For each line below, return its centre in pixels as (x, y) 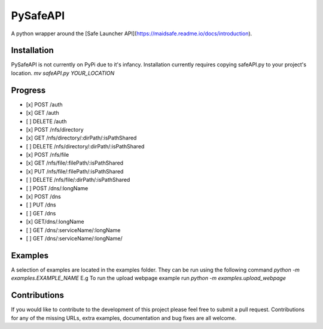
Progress (28, 90)
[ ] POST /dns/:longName (57, 188)
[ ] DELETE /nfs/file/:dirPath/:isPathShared (78, 180)
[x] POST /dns (43, 197)
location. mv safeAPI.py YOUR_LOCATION (63, 73)
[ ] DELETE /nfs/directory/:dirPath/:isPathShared (85, 146)
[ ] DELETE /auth (46, 121)
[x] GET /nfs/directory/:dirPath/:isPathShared (81, 138)
